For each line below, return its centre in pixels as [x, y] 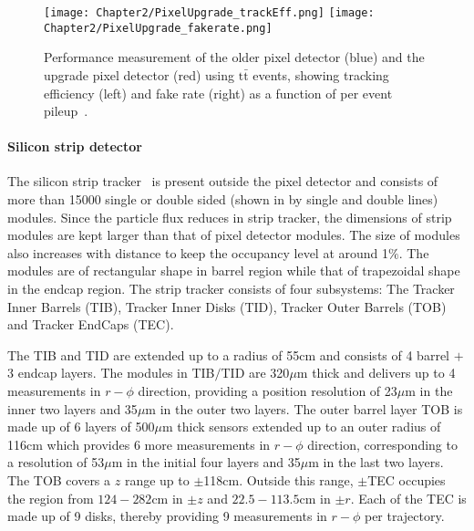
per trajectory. [404, 516]
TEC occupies [407, 479]
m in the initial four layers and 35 [206, 462]
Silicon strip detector [75, 146]
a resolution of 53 [56, 462]
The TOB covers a [59, 479]
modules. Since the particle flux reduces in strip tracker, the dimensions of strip [230, 217]
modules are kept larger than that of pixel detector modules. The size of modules [234, 235]
